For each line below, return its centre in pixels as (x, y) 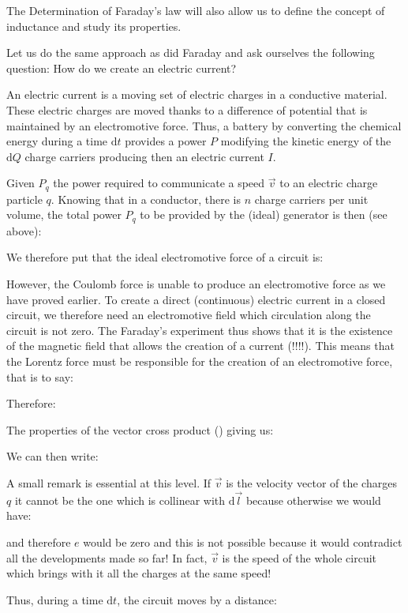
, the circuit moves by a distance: (197, 599)
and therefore (39, 542)
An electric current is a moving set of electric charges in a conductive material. (197, 94)
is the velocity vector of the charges (311, 482)
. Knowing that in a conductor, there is (146, 199)
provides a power (166, 141)
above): (24, 230)
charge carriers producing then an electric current (144, 156)
